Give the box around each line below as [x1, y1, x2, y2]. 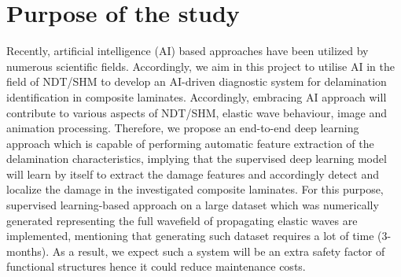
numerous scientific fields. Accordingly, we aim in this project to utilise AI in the [6, 57, 395, 74]
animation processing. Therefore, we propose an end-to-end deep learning [6, 120, 359, 136]
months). [6, 242, 50, 259]
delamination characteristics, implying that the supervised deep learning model [6, 150, 387, 167]
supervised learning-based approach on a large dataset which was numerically [6, 197, 379, 213]
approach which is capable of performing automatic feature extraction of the [6, 135, 374, 151]
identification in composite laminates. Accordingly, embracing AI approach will [6, 88, 387, 105]
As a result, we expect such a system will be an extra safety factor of [52, 242, 385, 259]
